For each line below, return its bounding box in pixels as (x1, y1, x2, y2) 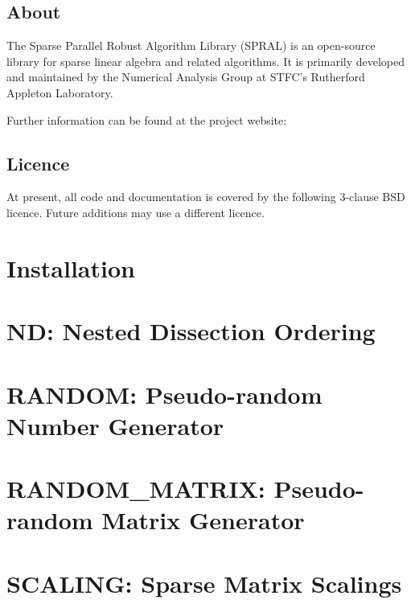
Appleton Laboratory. (6, 84, 113, 101)
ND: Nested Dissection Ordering (6, 314, 376, 347)
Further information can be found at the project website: (6, 111, 287, 128)
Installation (6, 251, 135, 284)
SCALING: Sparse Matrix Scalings (6, 566, 402, 599)
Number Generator (6, 409, 224, 442)
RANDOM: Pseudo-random (6, 377, 323, 410)
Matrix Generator (101, 503, 305, 536)
